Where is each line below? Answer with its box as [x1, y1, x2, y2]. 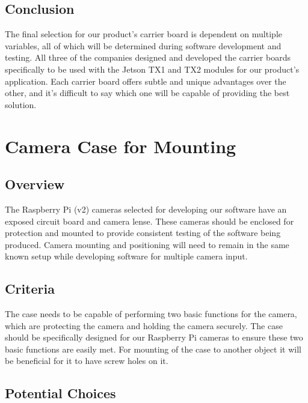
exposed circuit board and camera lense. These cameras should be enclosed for [5, 214, 294, 227]
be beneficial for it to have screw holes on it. [5, 354, 168, 367]
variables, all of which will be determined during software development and [5, 39, 282, 52]
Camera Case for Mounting [5, 133, 236, 158]
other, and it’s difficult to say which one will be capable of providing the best [5, 86, 290, 99]
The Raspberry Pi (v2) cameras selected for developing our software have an [5, 202, 287, 215]
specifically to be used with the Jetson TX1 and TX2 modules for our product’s [5, 62, 300, 75]
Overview [5, 175, 65, 193]
